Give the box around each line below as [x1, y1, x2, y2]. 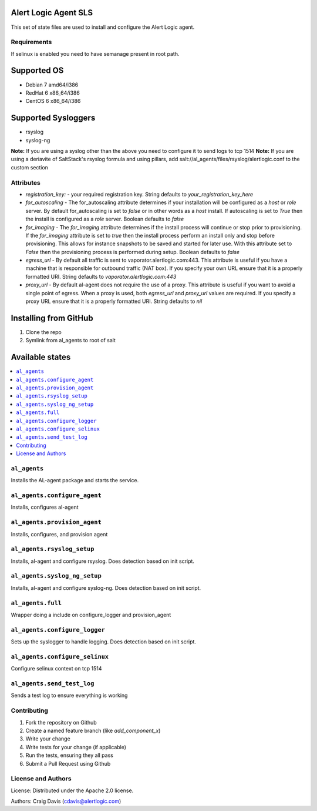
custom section [11, 163, 48, 171]
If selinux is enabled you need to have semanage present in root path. [11, 50, 180, 57]
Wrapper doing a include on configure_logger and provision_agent [11, 611, 171, 618]
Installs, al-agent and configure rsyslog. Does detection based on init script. [11, 558, 195, 565]
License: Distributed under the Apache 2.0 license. [11, 787, 134, 794]
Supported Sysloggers [11, 113, 96, 123]
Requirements [11, 38, 52, 46]
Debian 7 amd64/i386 [25, 81, 79, 88]
